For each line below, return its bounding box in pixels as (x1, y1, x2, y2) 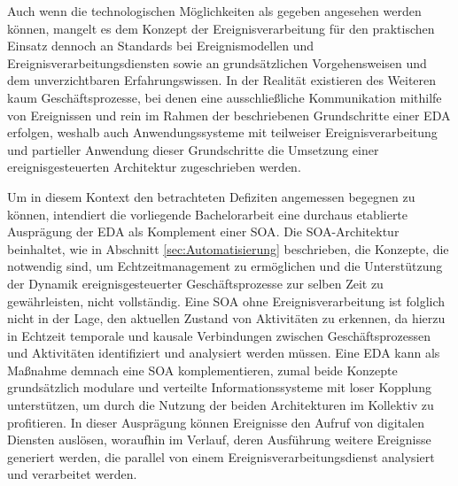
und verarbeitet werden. (7, 465, 137, 483)
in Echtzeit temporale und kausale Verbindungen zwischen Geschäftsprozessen (7, 326, 431, 344)
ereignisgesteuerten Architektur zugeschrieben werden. (7, 158, 301, 176)
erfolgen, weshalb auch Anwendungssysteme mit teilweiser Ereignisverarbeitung (7, 123, 438, 142)
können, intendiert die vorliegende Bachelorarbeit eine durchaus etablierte (7, 204, 408, 223)
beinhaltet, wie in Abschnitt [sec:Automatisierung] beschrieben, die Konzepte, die (7, 239, 449, 258)
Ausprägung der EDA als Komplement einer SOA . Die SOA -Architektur (7, 222, 400, 241)
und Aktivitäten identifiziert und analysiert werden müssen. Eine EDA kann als (7, 343, 440, 362)
